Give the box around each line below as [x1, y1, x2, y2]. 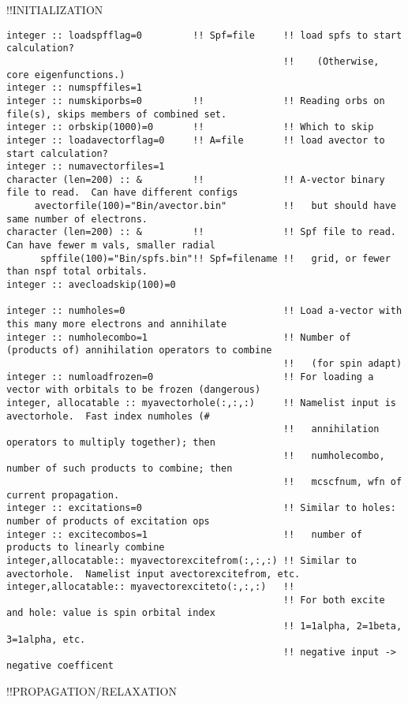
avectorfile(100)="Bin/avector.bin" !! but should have [34, 200, 396, 212]
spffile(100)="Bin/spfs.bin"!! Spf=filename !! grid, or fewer [39, 252, 391, 264]
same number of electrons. [6, 213, 148, 225]
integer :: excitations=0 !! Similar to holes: [6, 502, 396, 514]
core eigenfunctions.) [6, 69, 125, 80]
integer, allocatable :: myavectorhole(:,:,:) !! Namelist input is [6, 397, 396, 408]
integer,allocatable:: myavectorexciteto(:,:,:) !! [6, 581, 295, 593]
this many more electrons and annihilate [6, 319, 227, 330]
